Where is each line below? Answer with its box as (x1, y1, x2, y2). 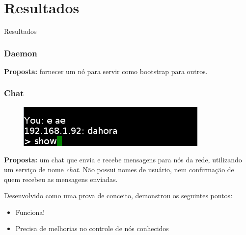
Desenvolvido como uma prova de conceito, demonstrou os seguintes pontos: (4, 190, 233, 201)
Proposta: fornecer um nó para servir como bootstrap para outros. (4, 66, 208, 76)
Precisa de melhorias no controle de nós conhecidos (15, 223, 169, 234)
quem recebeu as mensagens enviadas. (4, 174, 118, 184)
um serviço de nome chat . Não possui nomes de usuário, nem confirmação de (4, 164, 234, 174)
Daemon (4, 47, 37, 59)
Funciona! (15, 207, 45, 217)
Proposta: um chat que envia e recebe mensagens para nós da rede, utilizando (4, 155, 242, 165)
